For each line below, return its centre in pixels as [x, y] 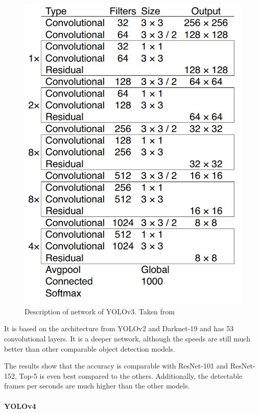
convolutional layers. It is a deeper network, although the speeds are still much [127, 338]
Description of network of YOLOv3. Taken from [100, 311]
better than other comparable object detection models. [90, 348]
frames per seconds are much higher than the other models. [97, 386]
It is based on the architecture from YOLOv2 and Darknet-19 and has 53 [119, 328]
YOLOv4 [20, 406]
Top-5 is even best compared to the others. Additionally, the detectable [131, 375]
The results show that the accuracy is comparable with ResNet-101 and [116, 366]
